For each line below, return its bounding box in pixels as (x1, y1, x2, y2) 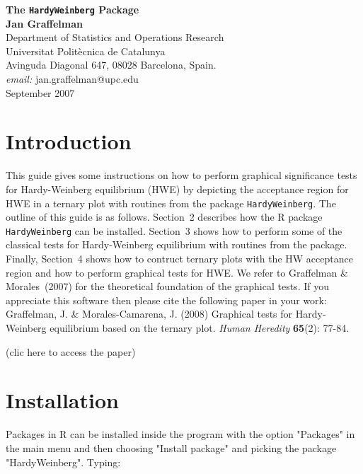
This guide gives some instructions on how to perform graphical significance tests (6, 168, 357, 183)
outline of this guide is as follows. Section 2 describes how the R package (6, 209, 323, 224)
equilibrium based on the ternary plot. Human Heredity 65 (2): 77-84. (50, 320, 350, 335)
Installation (6, 386, 119, 415)
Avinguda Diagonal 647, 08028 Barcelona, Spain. (6, 57, 217, 72)
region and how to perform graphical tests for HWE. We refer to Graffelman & (6, 265, 348, 279)
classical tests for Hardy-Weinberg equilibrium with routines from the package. (6, 237, 347, 252)
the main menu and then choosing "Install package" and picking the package (6, 440, 337, 455)
